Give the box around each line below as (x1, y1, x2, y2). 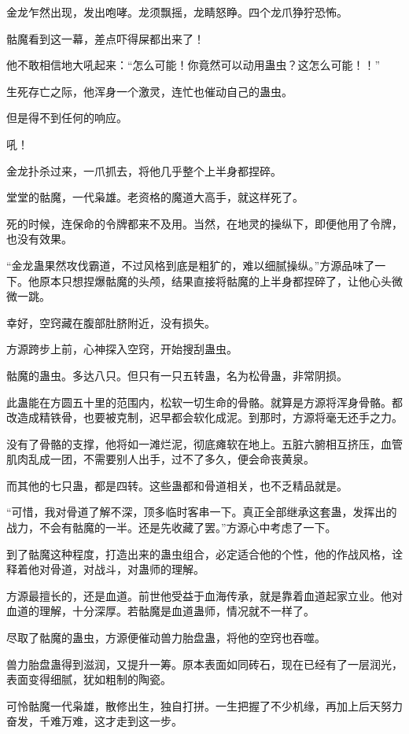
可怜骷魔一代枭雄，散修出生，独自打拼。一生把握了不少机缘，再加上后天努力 (6, 697, 403, 714)
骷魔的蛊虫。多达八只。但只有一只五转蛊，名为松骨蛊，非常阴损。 (6, 367, 348, 383)
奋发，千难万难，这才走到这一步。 (6, 713, 182, 729)
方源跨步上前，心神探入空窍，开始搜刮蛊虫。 (6, 341, 238, 357)
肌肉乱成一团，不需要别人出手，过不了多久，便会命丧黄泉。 (6, 451, 315, 467)
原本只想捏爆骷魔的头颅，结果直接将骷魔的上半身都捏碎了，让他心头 (39, 272, 392, 289)
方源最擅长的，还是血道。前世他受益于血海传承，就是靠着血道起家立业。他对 (6, 587, 403, 603)
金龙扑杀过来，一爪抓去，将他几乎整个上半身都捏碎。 (6, 162, 282, 179)
